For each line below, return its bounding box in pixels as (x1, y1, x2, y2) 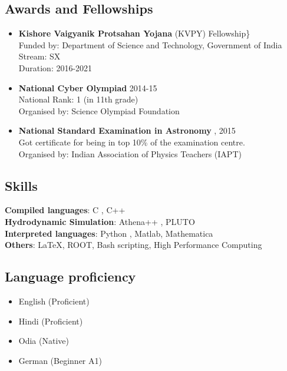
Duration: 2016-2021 (18, 61, 93, 74)
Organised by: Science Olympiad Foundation (18, 104, 180, 117)
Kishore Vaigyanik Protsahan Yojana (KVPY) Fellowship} (18, 27, 250, 39)
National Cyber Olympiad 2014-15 (18, 81, 157, 94)
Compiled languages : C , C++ (5, 204, 126, 216)
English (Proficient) (18, 294, 90, 307)
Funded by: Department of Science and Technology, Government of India (18, 38, 282, 51)
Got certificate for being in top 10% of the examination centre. (18, 135, 245, 148)
